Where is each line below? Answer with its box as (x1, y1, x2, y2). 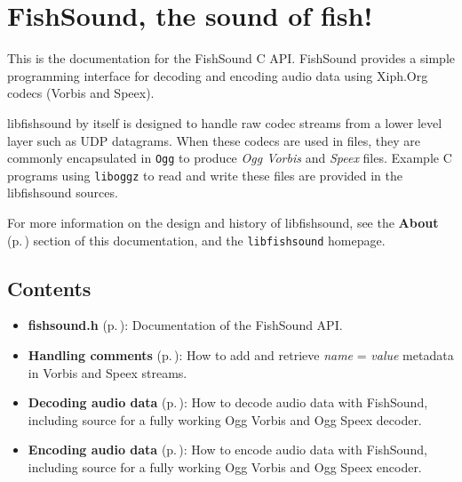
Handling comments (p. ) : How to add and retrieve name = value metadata (28, 346, 454, 365)
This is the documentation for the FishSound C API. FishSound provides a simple (7, 49, 455, 68)
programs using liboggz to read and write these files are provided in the (7, 165, 403, 184)
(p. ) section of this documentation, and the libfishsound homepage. (7, 230, 386, 249)
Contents (7, 274, 92, 301)
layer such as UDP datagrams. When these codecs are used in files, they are (7, 131, 420, 149)
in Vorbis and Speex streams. (28, 363, 187, 382)
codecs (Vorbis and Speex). (7, 84, 155, 102)
